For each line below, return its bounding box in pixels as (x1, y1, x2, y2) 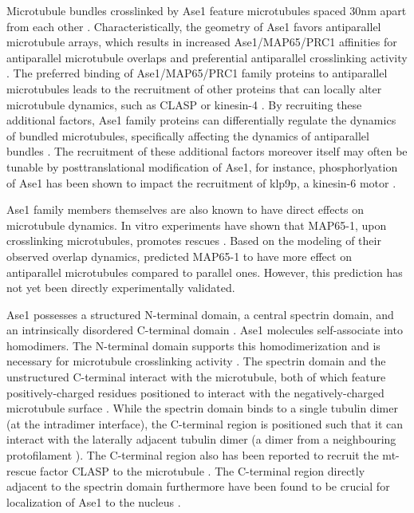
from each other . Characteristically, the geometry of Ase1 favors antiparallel (6, 18, 381, 34)
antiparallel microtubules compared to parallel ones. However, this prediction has (6, 263, 403, 280)
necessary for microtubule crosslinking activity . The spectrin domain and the (6, 353, 386, 369)
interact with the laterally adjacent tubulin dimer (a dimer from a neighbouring (6, 431, 396, 448)
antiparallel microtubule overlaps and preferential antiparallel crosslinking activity (6, 49, 408, 65)
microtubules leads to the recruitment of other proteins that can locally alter (6, 80, 382, 97)
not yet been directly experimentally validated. (6, 279, 235, 296)
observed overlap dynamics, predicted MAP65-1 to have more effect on (6, 247, 352, 264)
